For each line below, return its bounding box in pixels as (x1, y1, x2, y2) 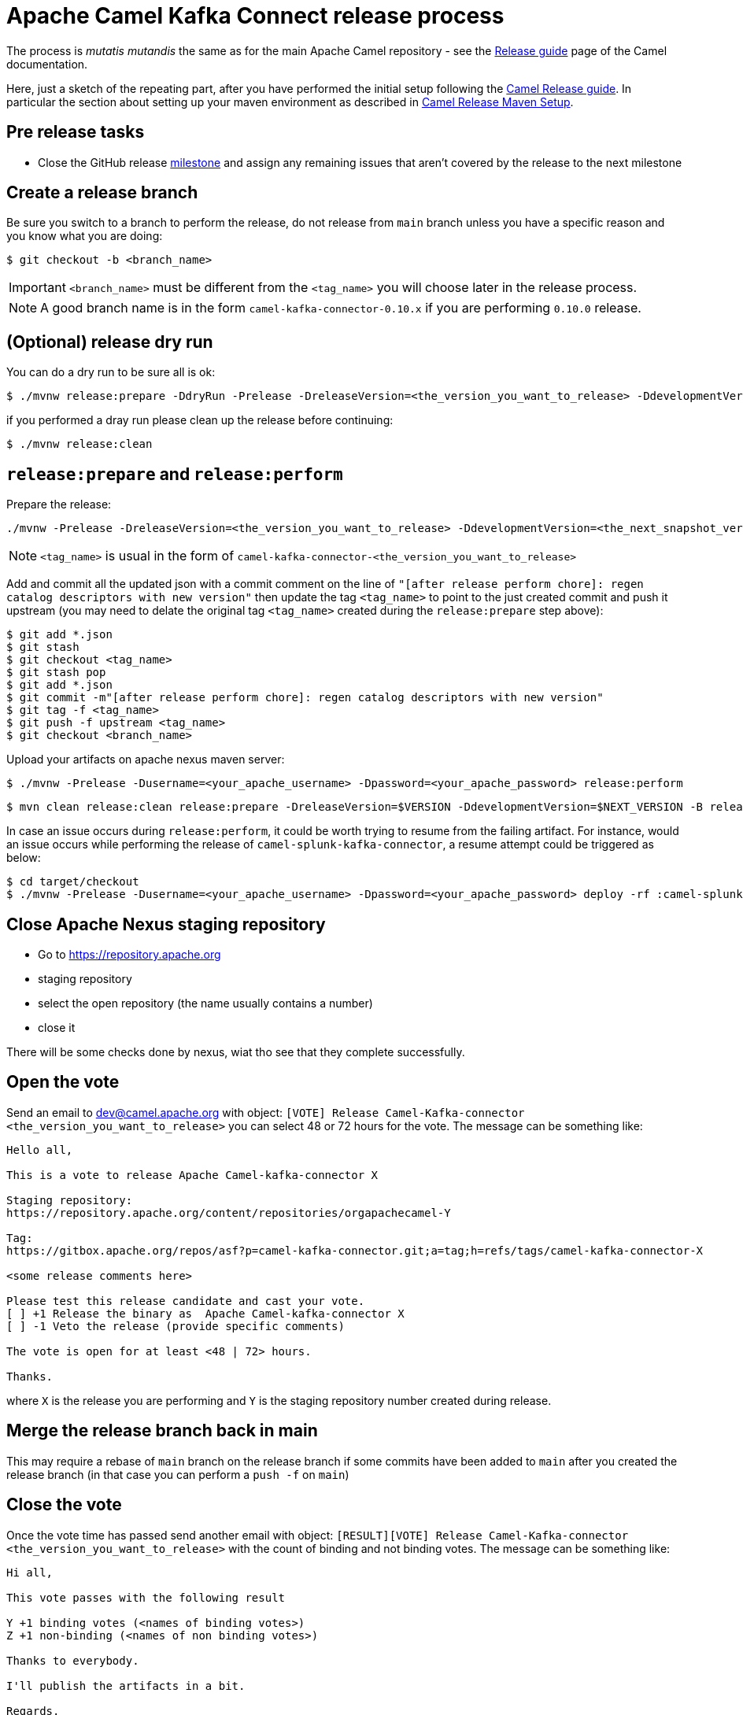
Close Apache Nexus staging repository (6, 914, 326, 934)
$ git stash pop (6, 666, 106, 679)
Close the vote (6, 1495, 122, 1515)
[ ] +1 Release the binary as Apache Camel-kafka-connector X (6, 1307, 405, 1320)
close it (38, 1020, 76, 1034)
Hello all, (6, 1143, 73, 1156)
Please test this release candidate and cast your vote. (6, 1294, 365, 1307)
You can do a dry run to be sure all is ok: (6, 365, 216, 379)
